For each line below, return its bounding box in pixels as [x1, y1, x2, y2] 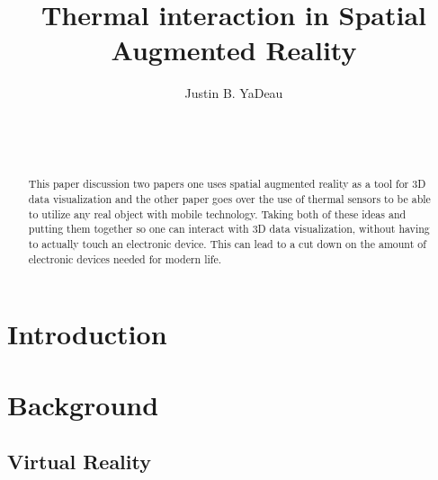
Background [7, 386, 159, 422]
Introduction [7, 316, 167, 352]
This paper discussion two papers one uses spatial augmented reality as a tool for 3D [28, 176, 426, 191]
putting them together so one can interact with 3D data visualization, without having [28, 221, 430, 236]
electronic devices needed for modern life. [28, 251, 221, 266]
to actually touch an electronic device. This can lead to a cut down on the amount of [28, 236, 426, 252]
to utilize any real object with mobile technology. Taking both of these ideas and [28, 206, 407, 221]
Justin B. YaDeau [184, 84, 283, 102]
